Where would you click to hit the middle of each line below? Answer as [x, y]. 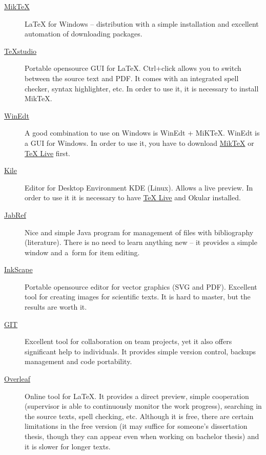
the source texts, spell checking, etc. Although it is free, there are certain [139, 416]
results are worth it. [56, 307]
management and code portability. [78, 361]
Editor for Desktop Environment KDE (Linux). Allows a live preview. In [139, 187]
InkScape [18, 269]
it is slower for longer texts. [68, 446]
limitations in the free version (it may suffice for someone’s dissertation [136, 426]
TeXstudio [21, 51]
